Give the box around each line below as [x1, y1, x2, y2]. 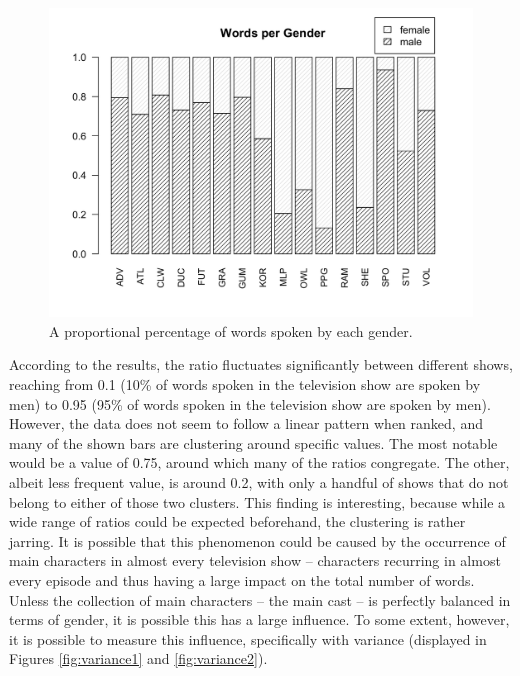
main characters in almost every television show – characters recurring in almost [9, 550, 501, 571]
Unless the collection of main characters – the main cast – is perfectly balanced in [9, 589, 511, 610]
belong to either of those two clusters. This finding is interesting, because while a [9, 491, 506, 512]
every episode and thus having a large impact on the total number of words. [9, 570, 475, 591]
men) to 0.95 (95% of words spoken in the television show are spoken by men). [9, 393, 491, 414]
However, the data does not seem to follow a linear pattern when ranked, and [9, 413, 483, 434]
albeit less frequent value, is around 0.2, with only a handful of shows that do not [9, 472, 509, 493]
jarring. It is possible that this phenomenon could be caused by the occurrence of [9, 530, 506, 551]
